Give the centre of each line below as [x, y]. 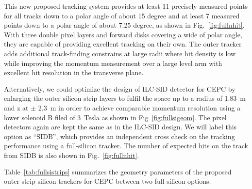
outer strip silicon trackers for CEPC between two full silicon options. [108, 181]
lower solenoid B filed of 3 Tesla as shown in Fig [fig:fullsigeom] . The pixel [115, 117]
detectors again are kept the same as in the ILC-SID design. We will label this [120, 127]
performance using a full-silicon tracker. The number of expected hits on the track [126, 146]
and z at [16, 107]
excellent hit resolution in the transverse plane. [74, 72]
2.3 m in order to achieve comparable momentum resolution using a [139, 107]
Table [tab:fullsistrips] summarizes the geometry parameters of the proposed [118, 171]
